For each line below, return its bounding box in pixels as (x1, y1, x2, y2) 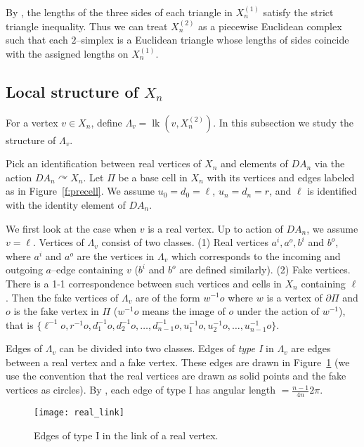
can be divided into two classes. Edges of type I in (59, 341, 274, 356)
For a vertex (6, 115, 58, 129)
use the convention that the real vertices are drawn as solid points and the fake (6, 368, 346, 383)
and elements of (220, 156, 288, 171)
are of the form (135, 290, 200, 304)
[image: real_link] (34, 407, 124, 417)
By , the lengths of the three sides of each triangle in (6, 5, 233, 19)
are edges (291, 341, 331, 356)
